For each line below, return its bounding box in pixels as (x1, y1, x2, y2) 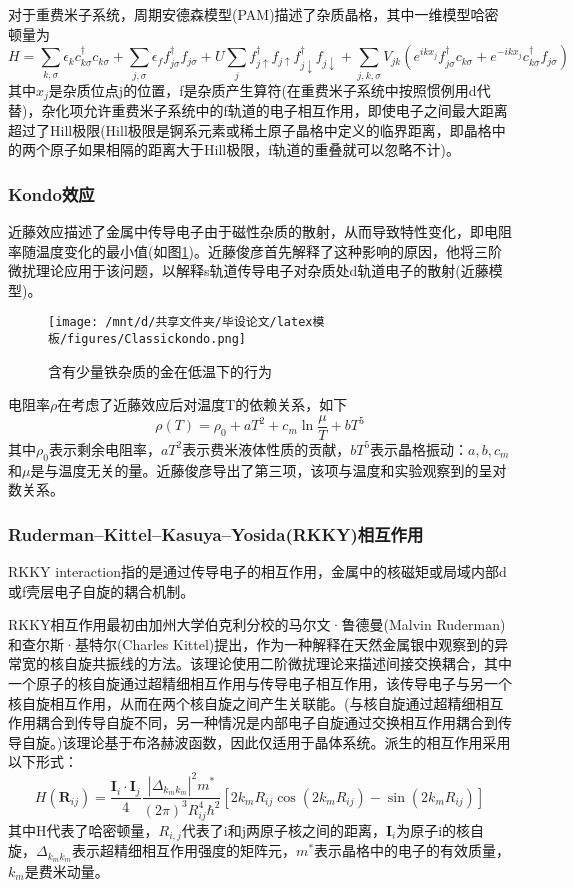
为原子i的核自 (396, 819, 485, 840)
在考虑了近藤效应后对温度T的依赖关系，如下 (57, 394, 348, 415)
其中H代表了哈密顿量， (8, 819, 159, 840)
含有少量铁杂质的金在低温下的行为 (48, 360, 272, 381)
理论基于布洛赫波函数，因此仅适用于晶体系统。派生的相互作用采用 (76, 731, 511, 752)
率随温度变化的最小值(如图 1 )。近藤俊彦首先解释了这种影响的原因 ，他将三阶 (8, 240, 502, 261)
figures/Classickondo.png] (67, 332, 247, 346)
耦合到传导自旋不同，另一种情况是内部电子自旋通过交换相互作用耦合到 (35, 712, 498, 733)
